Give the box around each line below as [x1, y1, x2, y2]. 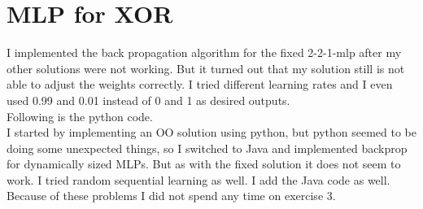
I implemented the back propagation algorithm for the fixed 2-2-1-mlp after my [7, 44, 402, 61]
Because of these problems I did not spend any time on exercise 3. [7, 187, 336, 204]
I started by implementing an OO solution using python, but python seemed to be [7, 124, 416, 141]
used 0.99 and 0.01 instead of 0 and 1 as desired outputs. [7, 91, 290, 108]
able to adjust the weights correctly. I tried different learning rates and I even [7, 76, 393, 93]
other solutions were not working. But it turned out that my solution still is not [7, 59, 405, 76]
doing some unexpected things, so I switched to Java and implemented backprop [7, 139, 408, 156]
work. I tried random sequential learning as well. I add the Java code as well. [7, 171, 390, 188]
